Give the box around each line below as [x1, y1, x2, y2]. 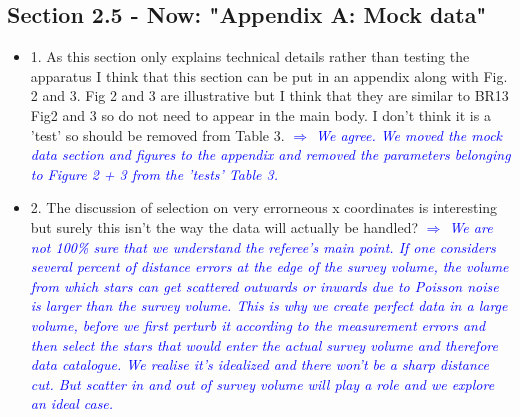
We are [449, 216, 493, 237]
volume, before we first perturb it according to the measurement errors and [30, 314, 486, 335]
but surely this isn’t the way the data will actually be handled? [30, 216, 419, 237]
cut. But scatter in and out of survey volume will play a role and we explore [30, 373, 495, 394]
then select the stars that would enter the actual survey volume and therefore [30, 334, 498, 355]
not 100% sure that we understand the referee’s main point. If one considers [30, 236, 496, 257]
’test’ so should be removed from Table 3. [30, 124, 285, 145]
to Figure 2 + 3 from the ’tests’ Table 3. [30, 163, 278, 184]
